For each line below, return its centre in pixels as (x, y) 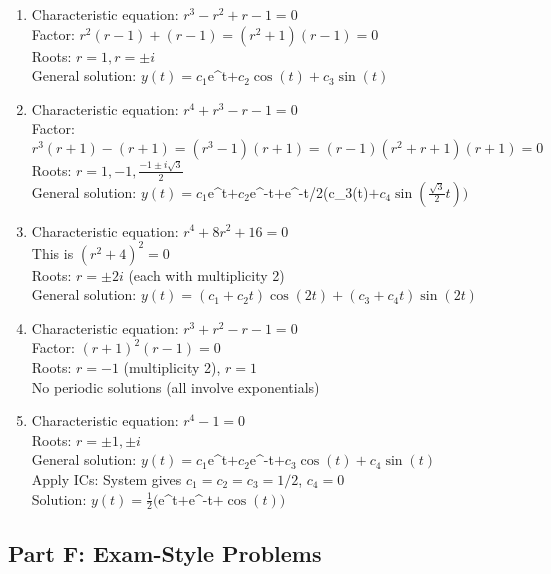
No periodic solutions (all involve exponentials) (175, 386)
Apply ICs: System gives (106, 478)
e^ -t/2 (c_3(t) (326, 191)
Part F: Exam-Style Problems (165, 552)
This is (52, 252)
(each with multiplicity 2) (206, 274)
